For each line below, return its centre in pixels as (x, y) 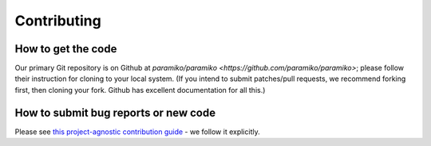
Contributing (58, 21)
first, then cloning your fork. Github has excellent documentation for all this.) (140, 90)
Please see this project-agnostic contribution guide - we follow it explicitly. (137, 132)
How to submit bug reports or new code (115, 112)
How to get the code (66, 49)
